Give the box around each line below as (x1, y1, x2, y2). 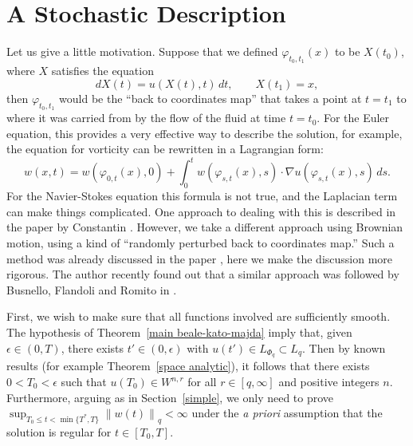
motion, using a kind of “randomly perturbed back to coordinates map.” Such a (6, 234, 395, 251)
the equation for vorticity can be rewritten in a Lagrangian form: (6, 140, 324, 157)
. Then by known (302, 339, 386, 356)
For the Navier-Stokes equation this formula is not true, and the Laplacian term (6, 187, 398, 204)
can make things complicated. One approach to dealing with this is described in (6, 203, 396, 219)
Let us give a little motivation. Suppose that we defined (6, 43, 278, 60)
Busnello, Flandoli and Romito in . (6, 281, 177, 298)
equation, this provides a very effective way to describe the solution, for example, (6, 124, 403, 141)
